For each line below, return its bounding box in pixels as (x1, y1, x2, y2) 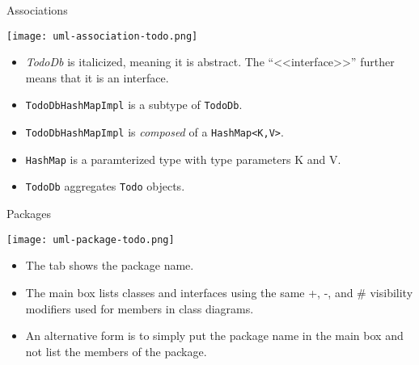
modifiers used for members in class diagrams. (25, 300, 254, 317)
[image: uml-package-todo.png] (6, 233, 175, 245)
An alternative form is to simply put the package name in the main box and (25, 327, 404, 344)
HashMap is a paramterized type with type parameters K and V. (25, 150, 341, 167)
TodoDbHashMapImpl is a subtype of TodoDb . (25, 96, 243, 113)
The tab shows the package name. (25, 257, 194, 274)
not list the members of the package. (25, 342, 207, 359)
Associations (6, 2, 68, 18)
